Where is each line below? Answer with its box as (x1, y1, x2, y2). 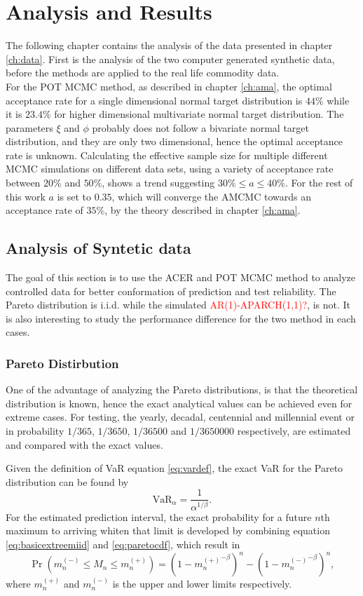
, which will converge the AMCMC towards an (111, 189, 311, 203)
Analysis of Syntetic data (6, 237, 191, 259)
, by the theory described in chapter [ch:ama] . (104, 203, 301, 217)
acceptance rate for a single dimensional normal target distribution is (6, 93, 303, 107)
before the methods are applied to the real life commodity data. (6, 65, 280, 80)
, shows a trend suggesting (102, 175, 215, 190)
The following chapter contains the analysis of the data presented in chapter (6, 38, 333, 53)
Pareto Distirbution (6, 354, 119, 372)
